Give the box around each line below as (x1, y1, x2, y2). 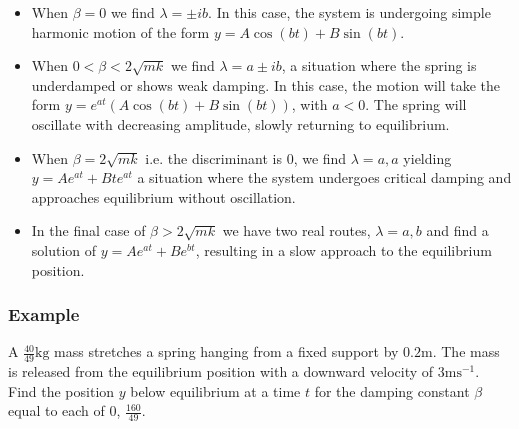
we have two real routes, (222, 220, 371, 241)
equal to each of (8, 400, 105, 421)
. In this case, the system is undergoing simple (208, 2, 491, 22)
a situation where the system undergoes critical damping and (137, 167, 512, 188)
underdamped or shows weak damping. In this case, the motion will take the (31, 74, 500, 95)
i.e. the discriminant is (145, 147, 282, 168)
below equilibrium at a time (130, 380, 301, 401)
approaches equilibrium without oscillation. (31, 186, 296, 207)
